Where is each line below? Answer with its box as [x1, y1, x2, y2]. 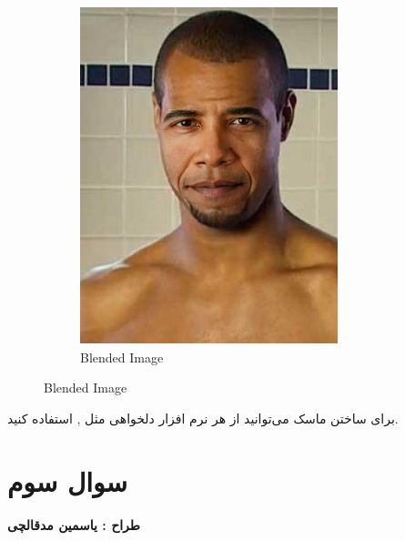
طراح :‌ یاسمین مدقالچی [7, 515, 140, 534]
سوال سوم [7, 462, 128, 499]
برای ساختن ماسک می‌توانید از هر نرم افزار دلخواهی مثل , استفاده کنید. [7, 408, 399, 427]
